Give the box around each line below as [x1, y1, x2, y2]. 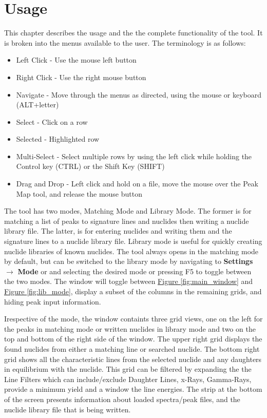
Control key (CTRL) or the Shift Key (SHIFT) [16, 161, 165, 172]
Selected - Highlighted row [16, 134, 100, 144]
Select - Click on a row [16, 116, 88, 127]
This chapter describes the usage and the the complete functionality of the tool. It [4, 27, 263, 38]
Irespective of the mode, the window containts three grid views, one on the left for [4, 313, 263, 324]
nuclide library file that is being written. [4, 404, 131, 414]
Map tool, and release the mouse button [16, 188, 142, 199]
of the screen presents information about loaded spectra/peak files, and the [4, 393, 240, 404]
